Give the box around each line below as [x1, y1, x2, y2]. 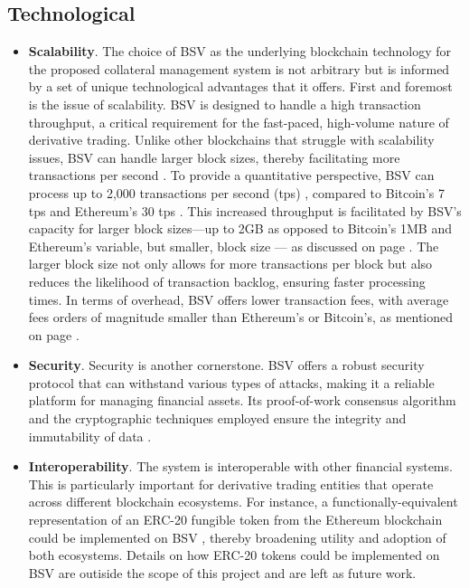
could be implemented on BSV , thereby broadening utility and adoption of [28, 527, 446, 546]
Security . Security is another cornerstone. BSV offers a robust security [28, 356, 425, 375]
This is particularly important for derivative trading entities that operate [28, 474, 434, 493]
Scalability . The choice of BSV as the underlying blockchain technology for [28, 42, 451, 61]
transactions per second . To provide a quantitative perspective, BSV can [28, 166, 435, 185]
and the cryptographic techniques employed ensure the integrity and [28, 409, 407, 428]
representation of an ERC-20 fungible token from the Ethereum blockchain [28, 510, 443, 529]
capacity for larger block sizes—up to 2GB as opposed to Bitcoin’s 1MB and [28, 219, 453, 238]
